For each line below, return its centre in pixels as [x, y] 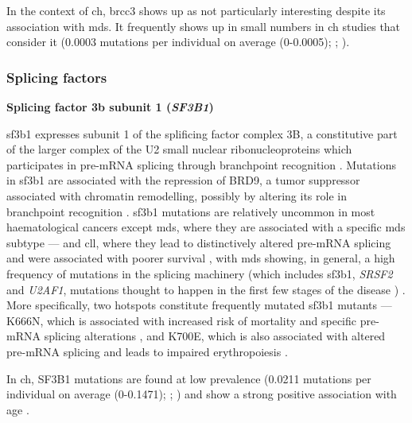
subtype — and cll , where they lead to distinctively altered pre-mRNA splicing [199, 242]
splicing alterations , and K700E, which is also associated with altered [215, 336]
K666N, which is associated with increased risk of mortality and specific [182, 320]
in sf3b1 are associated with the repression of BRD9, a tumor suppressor [183, 180]
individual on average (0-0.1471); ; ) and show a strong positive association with [202, 394]
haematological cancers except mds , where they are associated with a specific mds [206, 227]
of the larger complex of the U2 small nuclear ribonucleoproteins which [179, 149]
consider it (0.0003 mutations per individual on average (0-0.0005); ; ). [178, 42]
